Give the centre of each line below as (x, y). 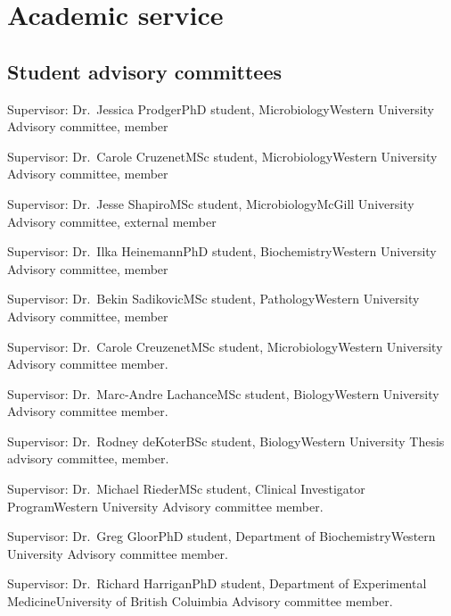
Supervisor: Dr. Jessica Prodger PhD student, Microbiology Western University (221, 108)
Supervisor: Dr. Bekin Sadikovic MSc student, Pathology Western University (213, 299)
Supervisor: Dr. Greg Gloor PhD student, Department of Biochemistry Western (221, 536)
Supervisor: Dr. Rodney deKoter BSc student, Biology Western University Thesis (226, 441)
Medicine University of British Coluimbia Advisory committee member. (200, 601)
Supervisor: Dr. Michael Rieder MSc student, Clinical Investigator (186, 489)
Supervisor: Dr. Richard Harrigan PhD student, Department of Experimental (217, 583)
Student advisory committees (145, 71)
